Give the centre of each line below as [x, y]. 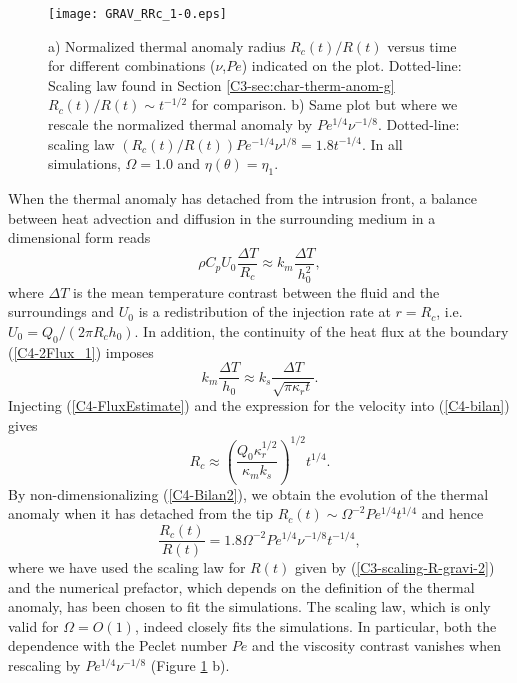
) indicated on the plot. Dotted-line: [351, 65]
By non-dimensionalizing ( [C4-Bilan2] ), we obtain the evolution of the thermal [248, 493]
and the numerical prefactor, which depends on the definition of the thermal [241, 586]
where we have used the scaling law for [127, 567]
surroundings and [61, 311]
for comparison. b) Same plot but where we [324, 104]
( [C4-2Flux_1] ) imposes [81, 351]
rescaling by [44, 665]
